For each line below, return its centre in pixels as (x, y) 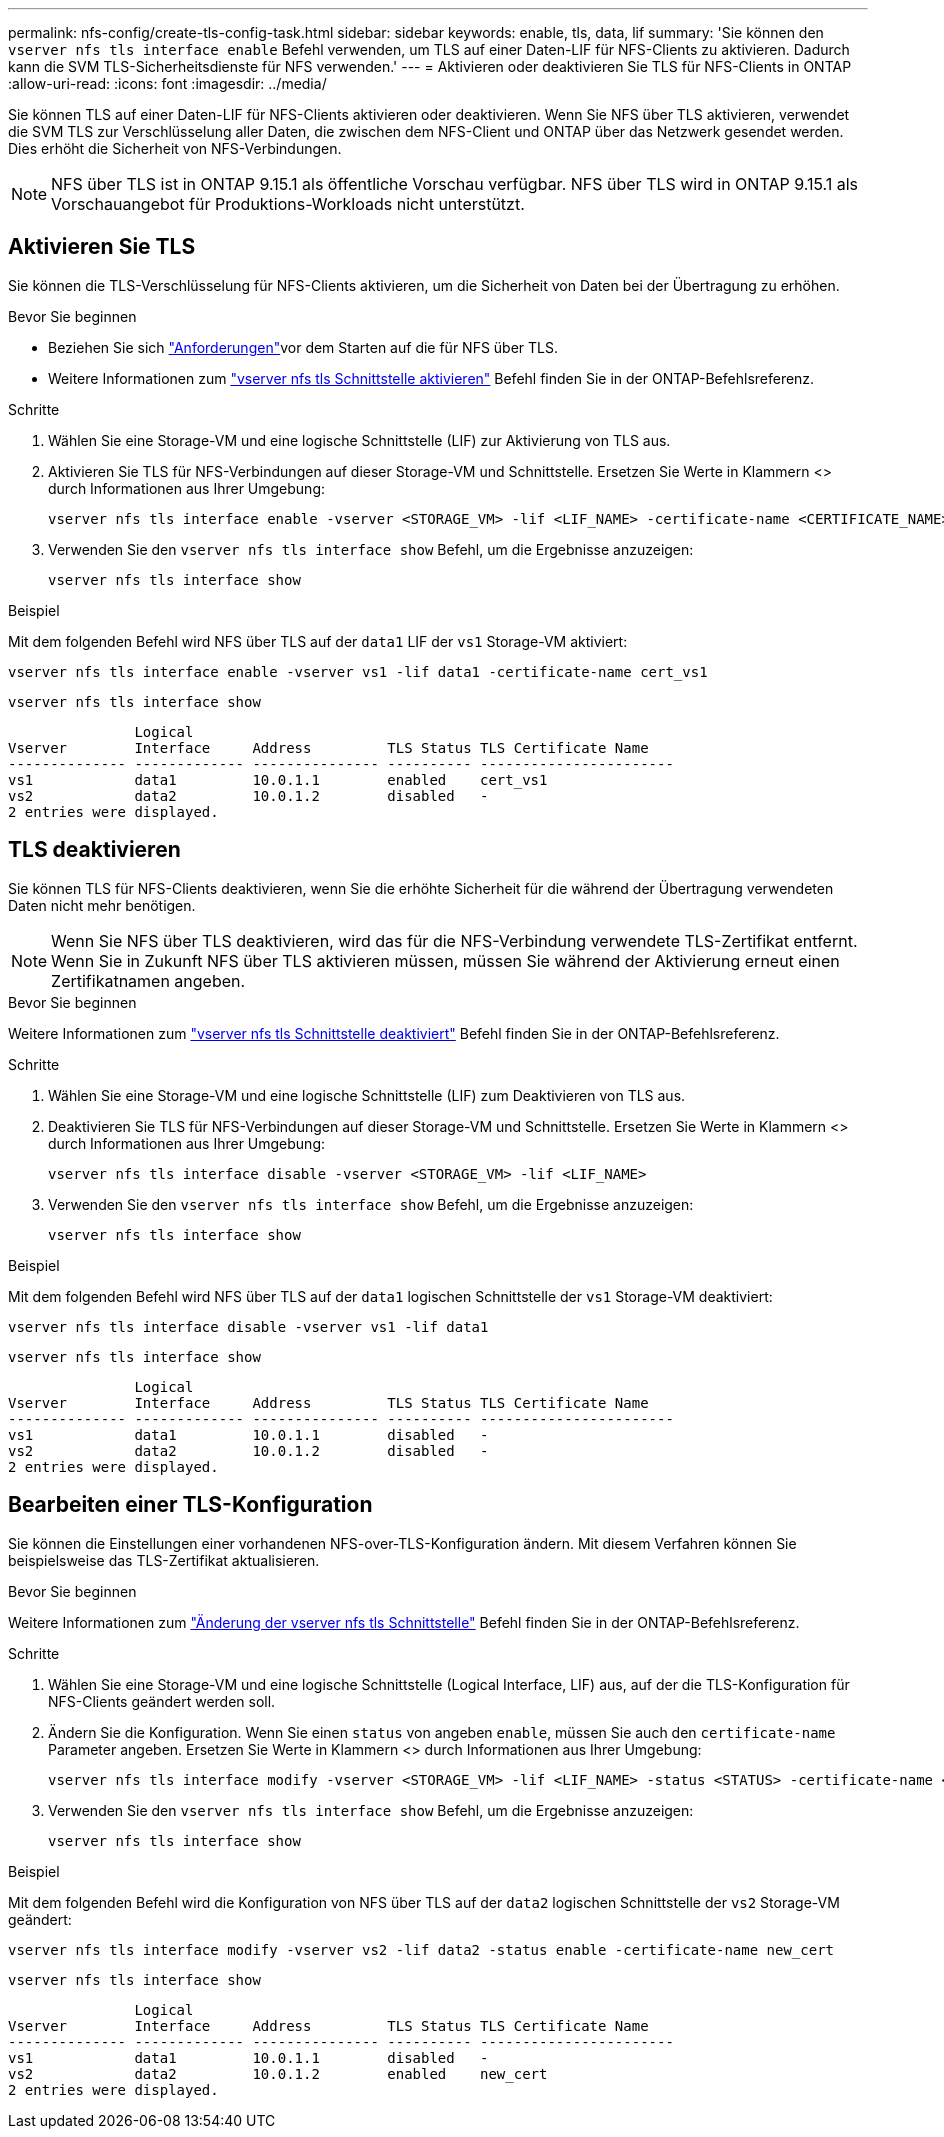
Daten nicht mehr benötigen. (102, 905)
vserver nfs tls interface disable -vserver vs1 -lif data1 (248, 1326)
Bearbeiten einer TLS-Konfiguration (190, 1505)
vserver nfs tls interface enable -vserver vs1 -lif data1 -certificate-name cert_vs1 (358, 671)
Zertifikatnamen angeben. (148, 980)
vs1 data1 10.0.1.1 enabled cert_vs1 (278, 779)
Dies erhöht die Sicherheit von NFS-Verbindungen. (175, 148)
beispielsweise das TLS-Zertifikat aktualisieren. (164, 1560)
